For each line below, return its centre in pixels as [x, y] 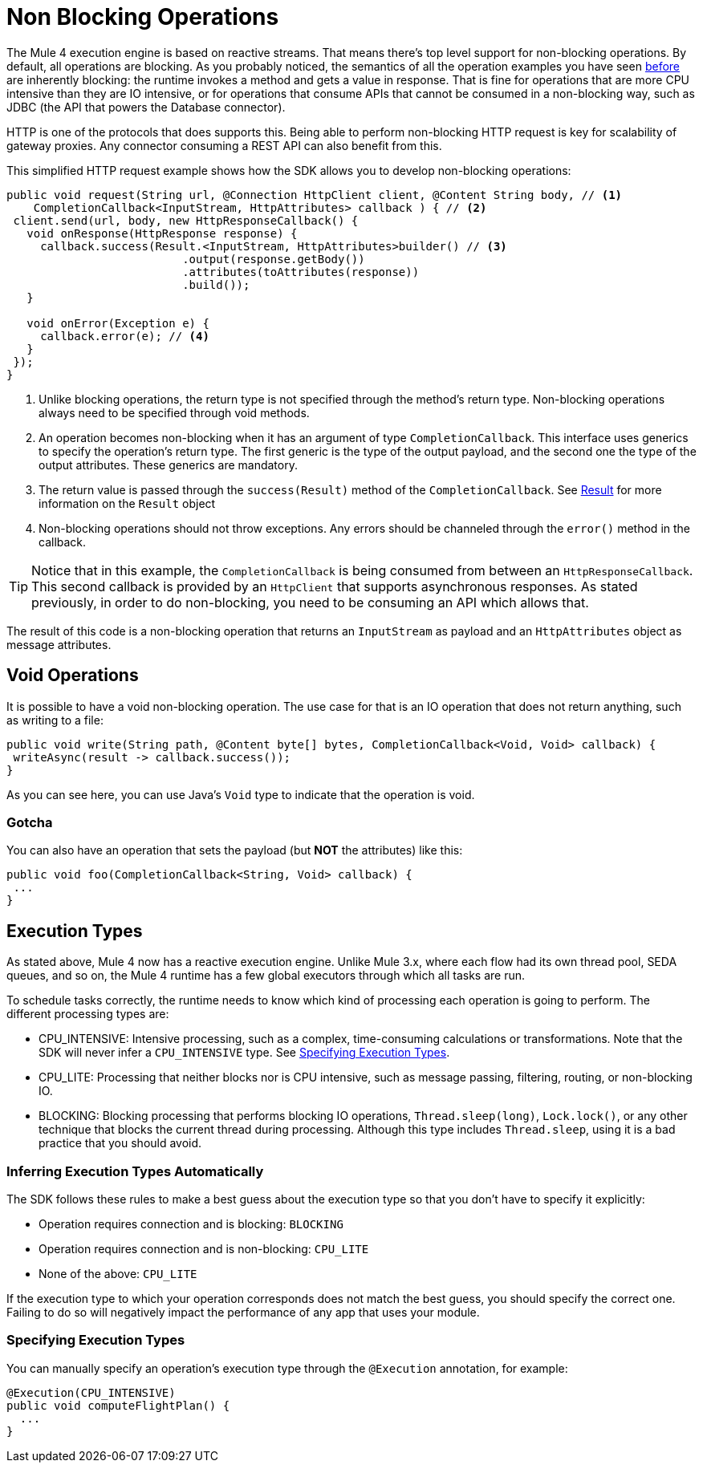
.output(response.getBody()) [274, 259]
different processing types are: [88, 1014]
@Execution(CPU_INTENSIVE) [91, 1392]
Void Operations [73, 676]
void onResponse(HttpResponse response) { [162, 233]
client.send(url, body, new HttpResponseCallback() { [186, 220]
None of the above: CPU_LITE [118, 1273]
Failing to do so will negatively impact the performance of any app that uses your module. [243, 1312]
